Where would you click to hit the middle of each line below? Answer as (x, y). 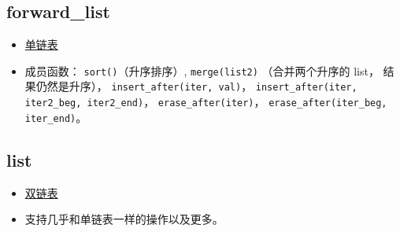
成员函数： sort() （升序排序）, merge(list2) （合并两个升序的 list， (202, 70)
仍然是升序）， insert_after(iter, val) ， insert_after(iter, (196, 86)
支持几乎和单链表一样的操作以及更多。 (124, 219)
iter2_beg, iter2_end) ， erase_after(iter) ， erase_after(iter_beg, (206, 102)
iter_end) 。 (56, 117)
